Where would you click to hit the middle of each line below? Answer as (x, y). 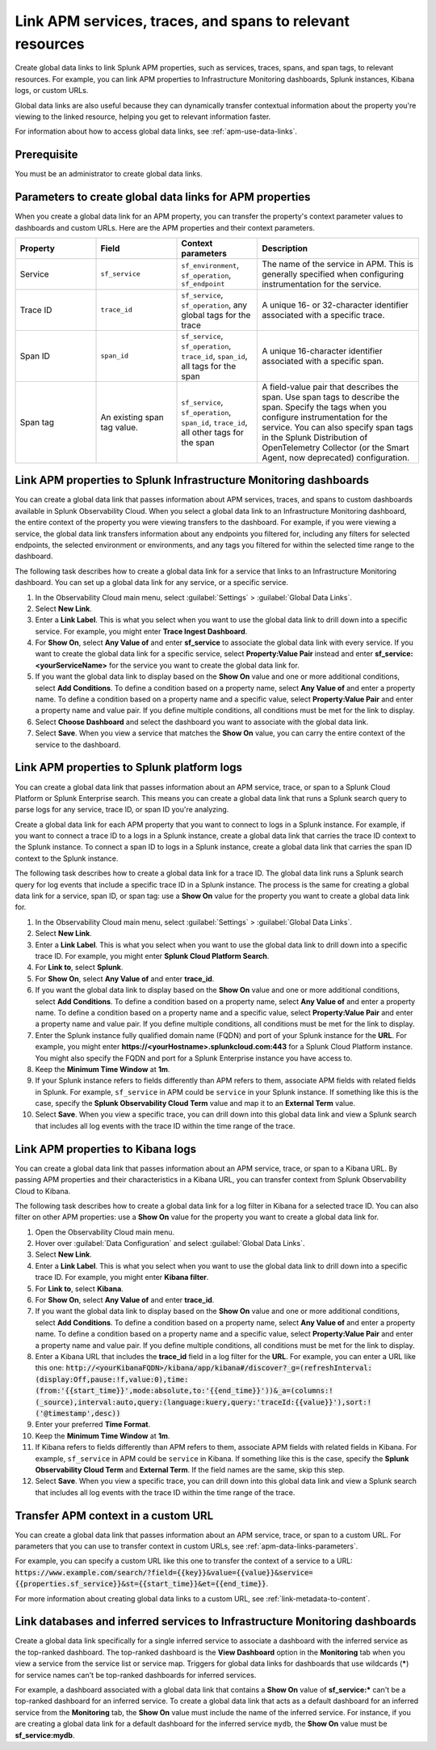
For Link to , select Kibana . (80, 1288)
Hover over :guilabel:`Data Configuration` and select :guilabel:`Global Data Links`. (170, 1244)
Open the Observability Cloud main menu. (105, 1232)
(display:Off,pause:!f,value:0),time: (112, 1379)
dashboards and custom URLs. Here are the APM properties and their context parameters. (165, 227)
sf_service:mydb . (45, 1735)
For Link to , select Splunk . (79, 968)
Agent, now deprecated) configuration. (336, 457)
